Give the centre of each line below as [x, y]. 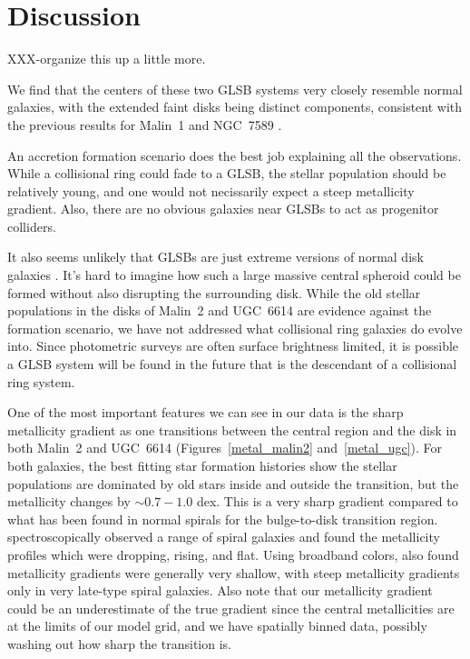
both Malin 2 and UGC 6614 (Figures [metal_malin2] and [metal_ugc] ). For [225, 448]
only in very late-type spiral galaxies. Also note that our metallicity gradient [220, 590]
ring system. [41, 381]
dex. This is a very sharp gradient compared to [327, 501]
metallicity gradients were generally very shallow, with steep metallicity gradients [234, 572]
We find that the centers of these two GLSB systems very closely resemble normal [235, 89]
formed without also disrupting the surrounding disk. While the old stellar [214, 292]
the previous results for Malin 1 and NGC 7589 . [145, 124]
